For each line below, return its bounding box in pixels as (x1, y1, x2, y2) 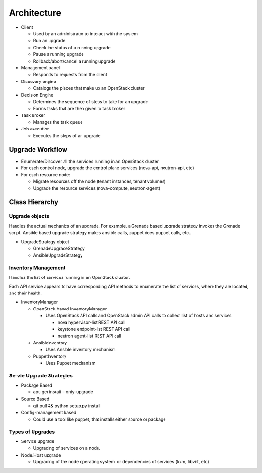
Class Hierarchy (9, 198, 59, 206)
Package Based (21, 382, 53, 388)
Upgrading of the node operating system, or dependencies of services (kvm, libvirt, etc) (33, 459, 210, 465)
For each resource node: (21, 172, 70, 178)
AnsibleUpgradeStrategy (33, 252, 83, 258)
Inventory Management (9, 264, 65, 271)
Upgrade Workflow (9, 146, 68, 154)
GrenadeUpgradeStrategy (33, 245, 85, 251)
